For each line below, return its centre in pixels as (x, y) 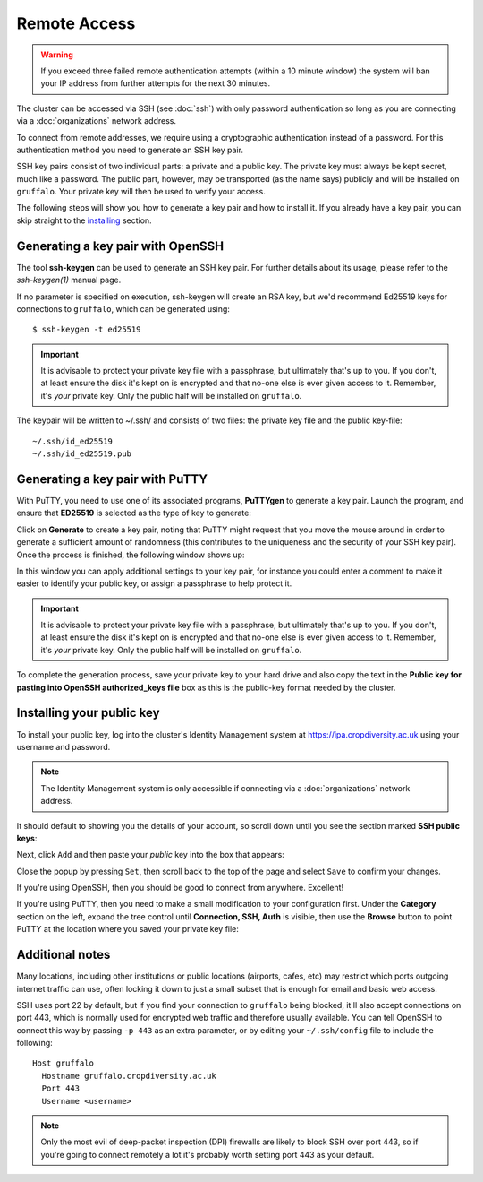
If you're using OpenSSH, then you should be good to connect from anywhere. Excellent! (180, 888)
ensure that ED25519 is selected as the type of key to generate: (134, 513)
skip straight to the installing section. (84, 220)
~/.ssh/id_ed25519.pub (82, 454)
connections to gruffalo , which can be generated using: (123, 308)
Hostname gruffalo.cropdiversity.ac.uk (129, 1076)
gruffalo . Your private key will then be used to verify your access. (141, 192)
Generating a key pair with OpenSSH (120, 246)
